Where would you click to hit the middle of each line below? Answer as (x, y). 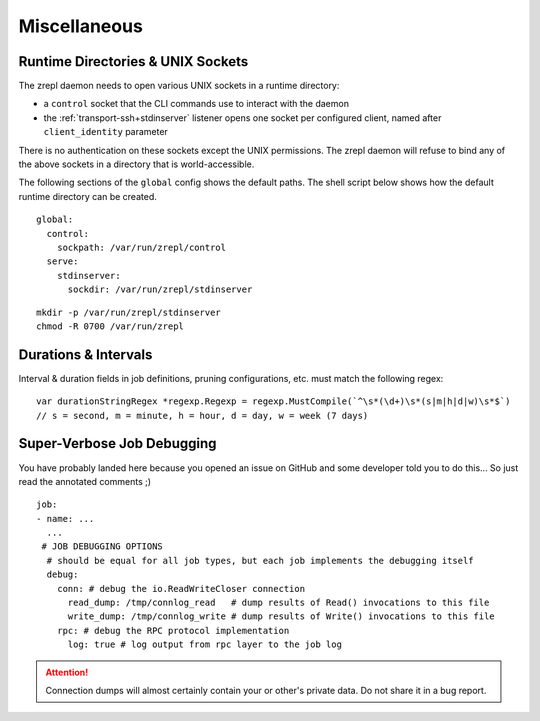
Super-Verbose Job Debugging (117, 443)
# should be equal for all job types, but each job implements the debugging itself (260, 560)
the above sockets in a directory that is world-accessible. (136, 164)
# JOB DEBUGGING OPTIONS (102, 546)
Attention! (67, 672)
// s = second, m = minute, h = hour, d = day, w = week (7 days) (202, 415)
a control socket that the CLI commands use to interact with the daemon (196, 104)
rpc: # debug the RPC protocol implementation (173, 630)
